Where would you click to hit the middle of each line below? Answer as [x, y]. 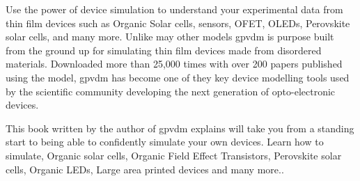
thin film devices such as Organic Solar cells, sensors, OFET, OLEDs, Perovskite [178, 23]
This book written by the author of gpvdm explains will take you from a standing [180, 128]
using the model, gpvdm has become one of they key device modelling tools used [178, 77]
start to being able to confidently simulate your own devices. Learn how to [165, 142]
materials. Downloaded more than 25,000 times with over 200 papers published [174, 64]
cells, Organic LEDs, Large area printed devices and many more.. [145, 169]
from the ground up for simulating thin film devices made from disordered [164, 50]
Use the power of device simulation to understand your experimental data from [174, 9]
